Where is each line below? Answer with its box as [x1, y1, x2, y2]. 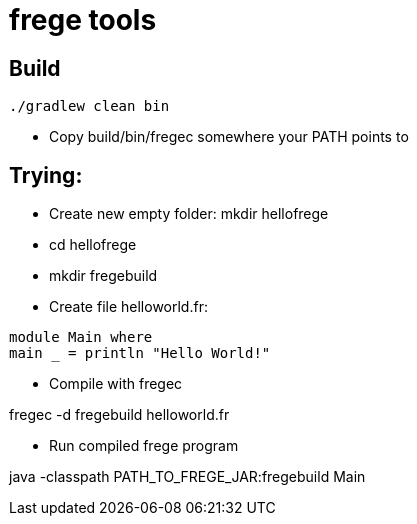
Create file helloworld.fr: [49, 298, 208, 316]
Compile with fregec [49, 375, 183, 393]
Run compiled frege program [49, 437, 239, 455]
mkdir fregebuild [49, 267, 158, 285]
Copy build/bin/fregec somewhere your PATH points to [49, 128, 409, 146]
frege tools [9, 3, 157, 37]
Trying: [9, 162, 83, 188]
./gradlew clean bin [9, 98, 170, 115]
